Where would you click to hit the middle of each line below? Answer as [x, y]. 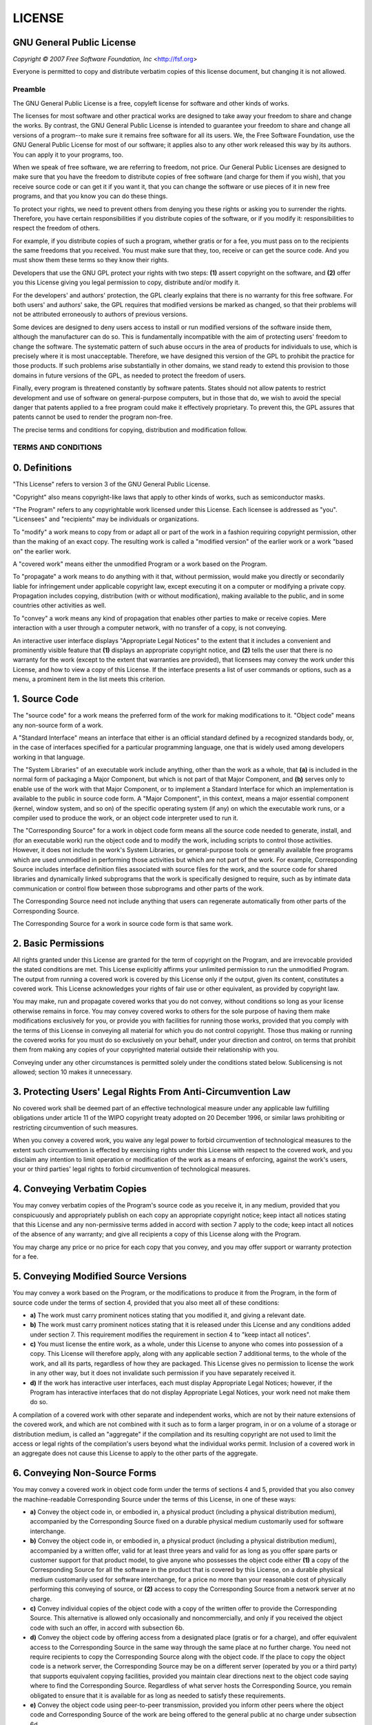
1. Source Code [46, 699]
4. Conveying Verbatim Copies [80, 1189]
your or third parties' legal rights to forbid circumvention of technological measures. [132, 1169]
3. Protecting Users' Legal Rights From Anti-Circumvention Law [152, 1091]
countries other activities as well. [60, 605]
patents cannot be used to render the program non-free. [93, 417]
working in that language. [49, 757]
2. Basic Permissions [59, 943]
